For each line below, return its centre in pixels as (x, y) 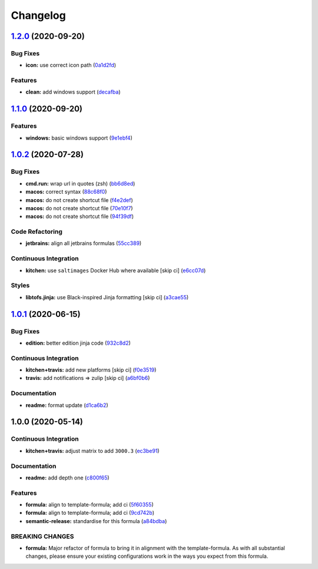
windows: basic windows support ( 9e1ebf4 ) (79, 138)
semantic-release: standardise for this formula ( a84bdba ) (96, 521)
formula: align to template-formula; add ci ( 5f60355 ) (90, 505)
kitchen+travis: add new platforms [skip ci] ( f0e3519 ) (91, 370)
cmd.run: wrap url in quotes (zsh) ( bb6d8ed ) (80, 183)
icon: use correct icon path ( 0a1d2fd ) (71, 65)
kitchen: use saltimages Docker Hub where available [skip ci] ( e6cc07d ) (116, 270)
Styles (20, 286)
